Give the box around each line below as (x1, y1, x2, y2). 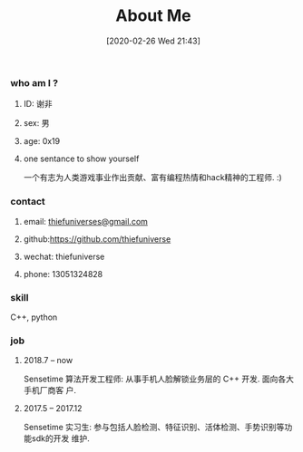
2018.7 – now (23, 355, 73, 366)
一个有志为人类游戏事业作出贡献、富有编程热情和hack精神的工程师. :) (23, 172, 282, 183)
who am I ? (10, 76, 58, 89)
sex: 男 (23, 118, 50, 129)
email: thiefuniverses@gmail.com (23, 216, 149, 226)
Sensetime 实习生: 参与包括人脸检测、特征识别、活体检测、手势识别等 (23, 422, 285, 433)
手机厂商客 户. (23, 385, 76, 396)
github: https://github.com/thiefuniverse (23, 233, 171, 245)
